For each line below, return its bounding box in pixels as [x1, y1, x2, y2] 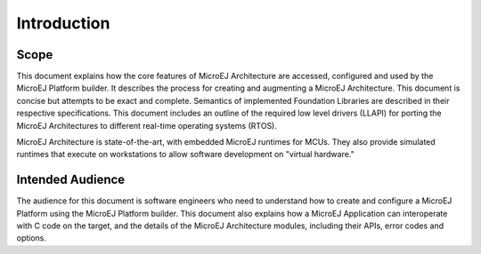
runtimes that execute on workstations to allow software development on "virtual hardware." [16, 149, 355, 160]
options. [16, 233, 47, 243]
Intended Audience [16, 172, 126, 187]
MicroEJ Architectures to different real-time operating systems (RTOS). [16, 120, 278, 131]
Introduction [16, 13, 110, 33]
